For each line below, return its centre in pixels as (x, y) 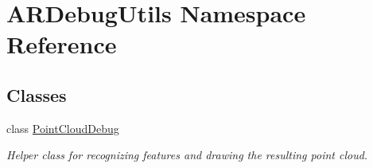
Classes (37, 94)
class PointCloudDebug (63, 128)
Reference (62, 44)
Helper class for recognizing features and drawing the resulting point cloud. (187, 155)
